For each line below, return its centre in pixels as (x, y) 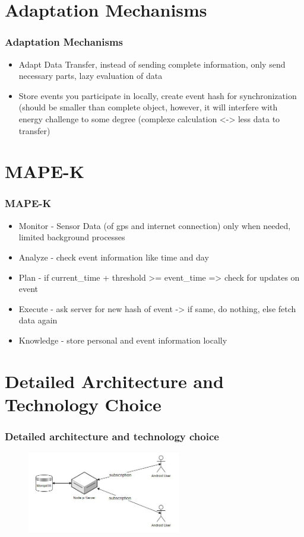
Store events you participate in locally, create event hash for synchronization (158, 95)
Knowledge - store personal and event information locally (123, 340)
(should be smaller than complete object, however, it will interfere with (148, 107)
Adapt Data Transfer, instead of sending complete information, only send (152, 64)
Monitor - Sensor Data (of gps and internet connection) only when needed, (155, 225)
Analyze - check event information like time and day (114, 257)
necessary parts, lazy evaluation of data (91, 76)
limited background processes (72, 237)
